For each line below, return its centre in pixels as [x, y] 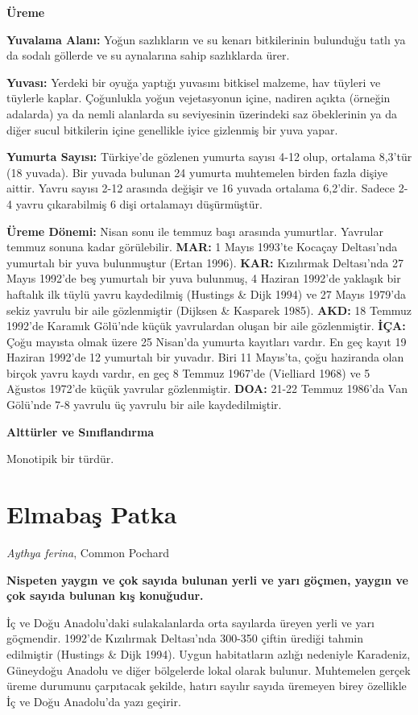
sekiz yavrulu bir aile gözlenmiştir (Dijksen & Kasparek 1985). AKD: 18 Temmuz [209, 310]
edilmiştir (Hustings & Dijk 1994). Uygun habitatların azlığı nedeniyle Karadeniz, [209, 653]
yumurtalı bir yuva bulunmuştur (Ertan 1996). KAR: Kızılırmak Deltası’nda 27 [205, 262]
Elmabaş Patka [92, 514]
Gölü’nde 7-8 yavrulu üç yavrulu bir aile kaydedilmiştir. [144, 405]
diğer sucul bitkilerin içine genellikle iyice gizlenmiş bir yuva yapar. [172, 129]
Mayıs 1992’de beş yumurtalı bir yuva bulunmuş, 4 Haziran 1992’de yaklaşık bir [204, 278]
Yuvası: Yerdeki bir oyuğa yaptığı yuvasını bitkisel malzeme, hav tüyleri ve [194, 82]
